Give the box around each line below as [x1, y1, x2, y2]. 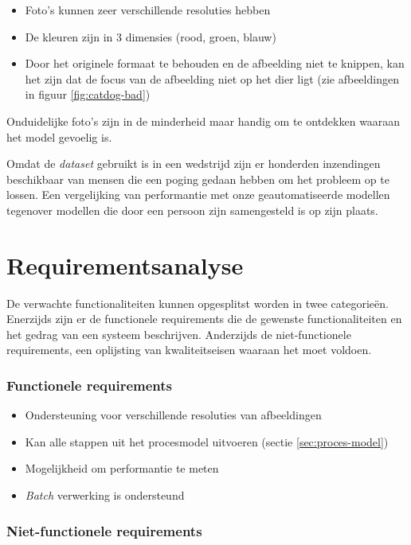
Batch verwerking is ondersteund [25, 487, 185, 504]
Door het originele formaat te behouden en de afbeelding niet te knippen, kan [25, 55, 405, 72]
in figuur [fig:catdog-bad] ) [25, 86, 151, 103]
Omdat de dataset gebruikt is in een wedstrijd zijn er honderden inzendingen [6, 155, 381, 172]
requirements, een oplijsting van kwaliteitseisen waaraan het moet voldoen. [6, 341, 372, 358]
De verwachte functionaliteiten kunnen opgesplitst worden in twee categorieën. [6, 294, 389, 311]
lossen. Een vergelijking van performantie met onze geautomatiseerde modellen [6, 186, 390, 203]
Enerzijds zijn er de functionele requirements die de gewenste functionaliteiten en [6, 310, 402, 327]
